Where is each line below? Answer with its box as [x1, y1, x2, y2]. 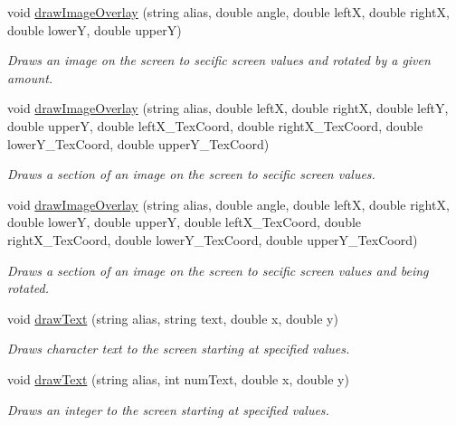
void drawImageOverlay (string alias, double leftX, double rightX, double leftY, [7, 99, 449, 118]
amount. [7, 68, 53, 87]
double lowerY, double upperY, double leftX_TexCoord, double [7, 212, 362, 231]
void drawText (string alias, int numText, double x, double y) [7, 369, 349, 388]
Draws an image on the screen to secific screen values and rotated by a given [7, 51, 431, 70]
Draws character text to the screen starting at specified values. [7, 339, 350, 358]
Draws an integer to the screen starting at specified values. [7, 400, 329, 419]
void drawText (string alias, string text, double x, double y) [7, 308, 338, 327]
